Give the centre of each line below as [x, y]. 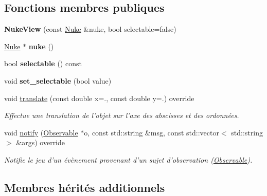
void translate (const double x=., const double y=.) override [99, 98]
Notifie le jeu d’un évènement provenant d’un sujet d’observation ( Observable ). [128, 159]
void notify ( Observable [41, 132]
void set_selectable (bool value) [58, 80]
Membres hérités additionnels [85, 187]
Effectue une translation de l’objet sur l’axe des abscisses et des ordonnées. [122, 115]
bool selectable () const [43, 63]
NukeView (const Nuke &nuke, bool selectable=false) [90, 29]
